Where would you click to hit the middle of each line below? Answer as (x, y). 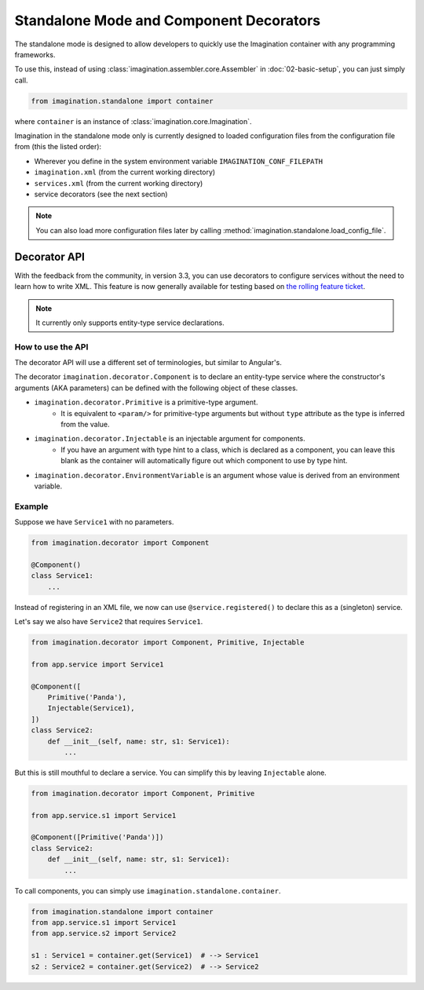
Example (31, 506)
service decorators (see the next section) (101, 194)
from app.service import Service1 (97, 664)
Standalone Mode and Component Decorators (168, 20)
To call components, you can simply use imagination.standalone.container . (148, 890)
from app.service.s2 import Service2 (104, 933)
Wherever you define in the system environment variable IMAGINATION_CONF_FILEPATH (179, 161)
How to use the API (51, 347)
